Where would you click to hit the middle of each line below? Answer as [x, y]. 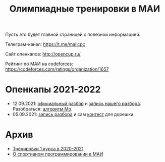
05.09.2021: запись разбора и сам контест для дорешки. [73, 115]
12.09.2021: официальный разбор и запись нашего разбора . [77, 103]
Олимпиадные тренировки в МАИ [85, 9]
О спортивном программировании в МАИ [58, 154]
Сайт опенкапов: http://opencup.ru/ [43, 54]
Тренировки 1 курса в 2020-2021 [48, 149]
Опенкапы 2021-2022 [53, 90]
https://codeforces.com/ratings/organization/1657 [57, 69]
